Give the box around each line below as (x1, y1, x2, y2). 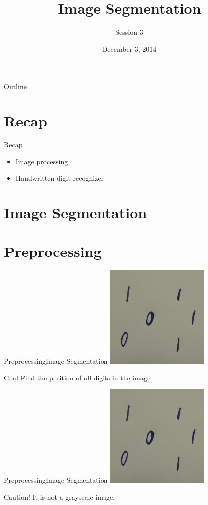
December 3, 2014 (102, 43, 157, 54)
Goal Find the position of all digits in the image (4, 372, 151, 382)
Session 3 (115, 27, 143, 37)
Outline (4, 81, 27, 92)
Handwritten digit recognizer (15, 173, 104, 183)
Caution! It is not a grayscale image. (4, 491, 115, 502)
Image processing (15, 156, 68, 166)
